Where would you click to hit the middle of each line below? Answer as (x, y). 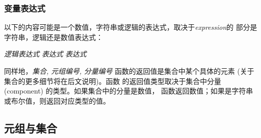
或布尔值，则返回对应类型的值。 (57, 100)
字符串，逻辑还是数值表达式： (54, 37)
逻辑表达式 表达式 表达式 (45, 54)
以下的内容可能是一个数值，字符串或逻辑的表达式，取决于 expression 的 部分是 (131, 27)
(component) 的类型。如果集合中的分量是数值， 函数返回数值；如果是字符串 (129, 91)
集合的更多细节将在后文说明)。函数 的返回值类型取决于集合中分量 (113, 81)
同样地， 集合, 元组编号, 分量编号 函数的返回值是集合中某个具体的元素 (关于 (129, 71)
